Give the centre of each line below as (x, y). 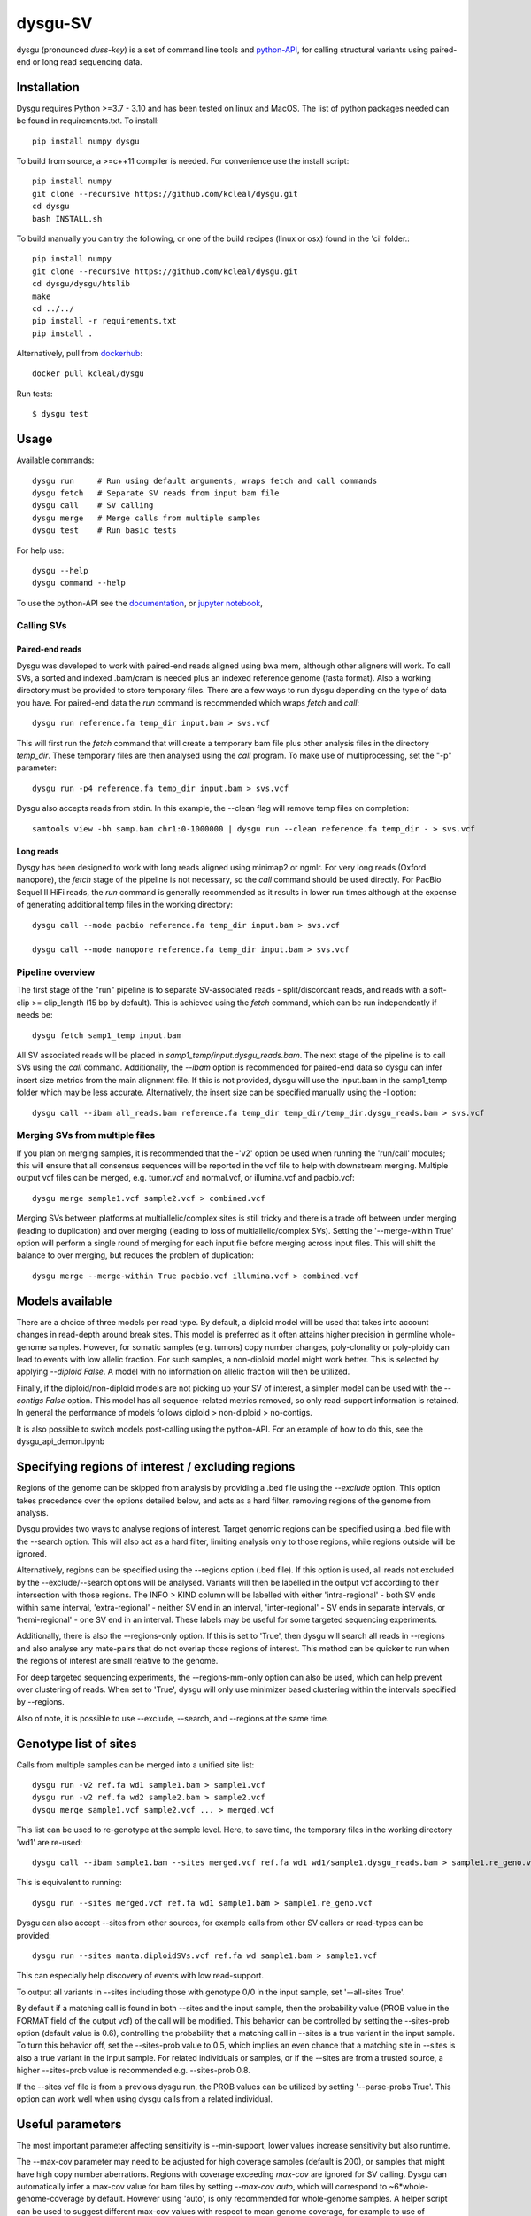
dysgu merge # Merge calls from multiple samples (146, 518)
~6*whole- (409, 2186)
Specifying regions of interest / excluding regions (156, 1467)
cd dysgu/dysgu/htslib (81, 284)
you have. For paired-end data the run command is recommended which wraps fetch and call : (188, 702)
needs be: (35, 1015)
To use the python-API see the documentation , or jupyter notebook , (139, 603)
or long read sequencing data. (87, 61)
